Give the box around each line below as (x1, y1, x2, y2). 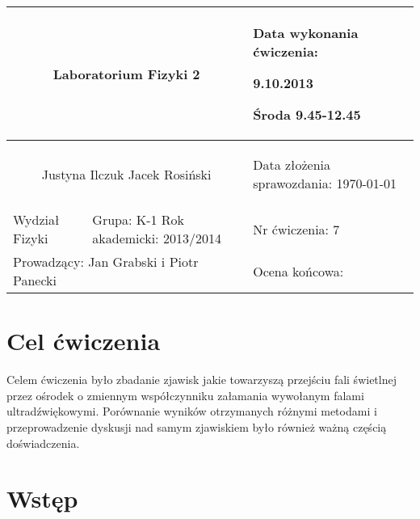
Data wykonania (253, 23, 359, 42)
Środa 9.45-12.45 (253, 105, 361, 124)
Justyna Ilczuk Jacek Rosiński (41, 164, 212, 184)
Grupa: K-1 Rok (92, 210, 185, 229)
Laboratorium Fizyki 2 (52, 64, 200, 83)
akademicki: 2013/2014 (92, 229, 221, 247)
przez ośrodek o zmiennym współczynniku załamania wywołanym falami (6, 386, 364, 403)
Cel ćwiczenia (6, 324, 161, 357)
